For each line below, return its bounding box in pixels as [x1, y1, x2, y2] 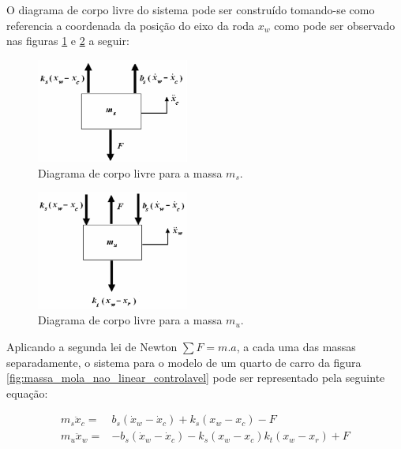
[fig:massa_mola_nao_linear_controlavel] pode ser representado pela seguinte [6, 369, 385, 386]
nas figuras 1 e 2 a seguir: [6, 32, 129, 49]
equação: [6, 384, 48, 401]
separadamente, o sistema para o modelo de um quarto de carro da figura [6, 354, 362, 370]
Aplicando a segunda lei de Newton [6, 338, 178, 354]
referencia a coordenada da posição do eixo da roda [6, 17, 255, 33]
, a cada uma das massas [236, 338, 356, 354]
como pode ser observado [274, 17, 395, 33]
